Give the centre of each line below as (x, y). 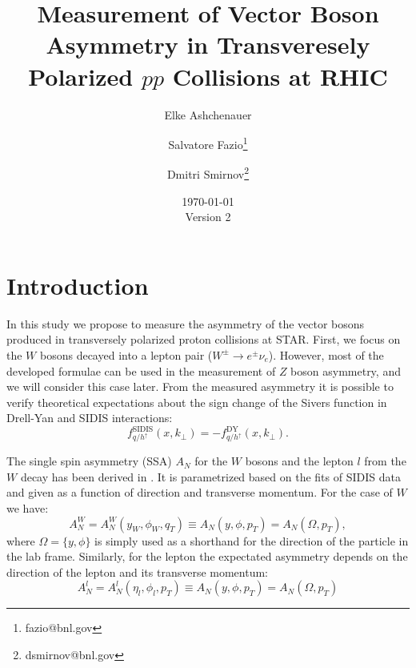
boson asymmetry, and (346, 370)
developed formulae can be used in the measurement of (141, 370)
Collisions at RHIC (280, 76)
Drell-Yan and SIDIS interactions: (90, 418)
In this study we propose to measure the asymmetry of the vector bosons (186, 323)
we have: (28, 507)
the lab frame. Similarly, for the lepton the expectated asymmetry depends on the (207, 556)
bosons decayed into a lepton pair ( (126, 354)
